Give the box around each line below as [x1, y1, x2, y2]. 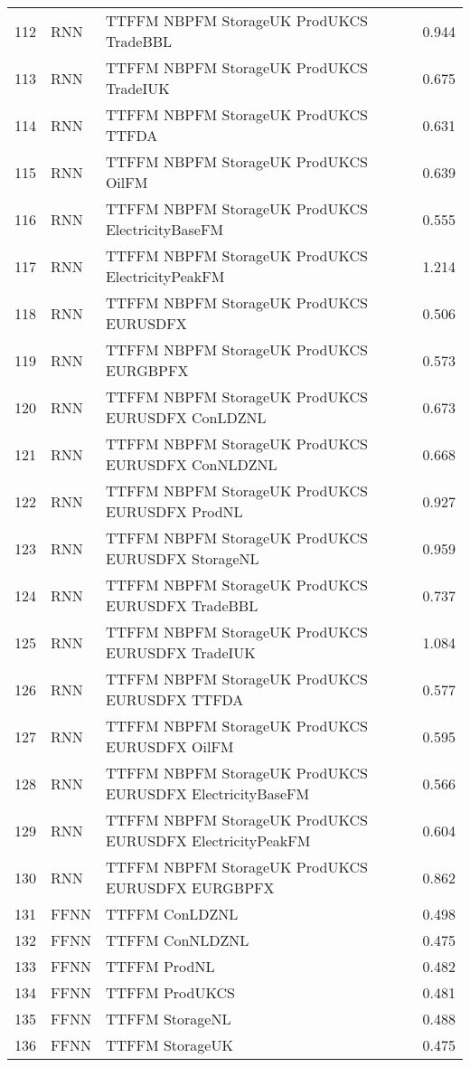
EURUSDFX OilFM [105, 736, 234, 757]
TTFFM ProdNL [105, 956, 215, 977]
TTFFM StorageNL [105, 1008, 231, 1029]
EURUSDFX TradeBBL [105, 595, 258, 616]
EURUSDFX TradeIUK [105, 642, 256, 663]
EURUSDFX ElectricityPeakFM [105, 830, 311, 851]
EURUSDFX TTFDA [105, 689, 244, 710]
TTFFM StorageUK [105, 1034, 233, 1055]
